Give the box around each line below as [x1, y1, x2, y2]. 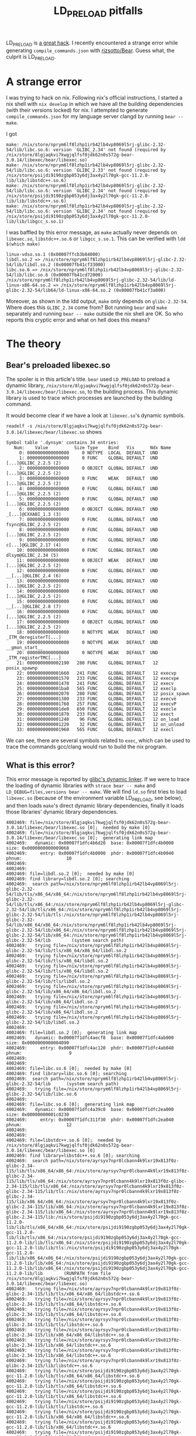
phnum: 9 [6, 1050, 72, 1056]
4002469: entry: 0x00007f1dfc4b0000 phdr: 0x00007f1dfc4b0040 [6, 850, 174, 856]
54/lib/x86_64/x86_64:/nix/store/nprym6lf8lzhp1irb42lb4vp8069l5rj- [6, 922, 177, 928]
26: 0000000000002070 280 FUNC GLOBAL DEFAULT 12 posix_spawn [16, 691, 190, 697]
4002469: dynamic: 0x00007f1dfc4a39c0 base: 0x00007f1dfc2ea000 [6, 1106, 174, 1112]
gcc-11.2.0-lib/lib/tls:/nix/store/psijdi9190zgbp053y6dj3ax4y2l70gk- [6, 1244, 182, 1251]
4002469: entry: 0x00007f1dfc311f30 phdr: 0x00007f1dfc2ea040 [6, 1117, 174, 1123]
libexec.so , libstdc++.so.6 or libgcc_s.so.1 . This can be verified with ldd [6, 235, 186, 242]
